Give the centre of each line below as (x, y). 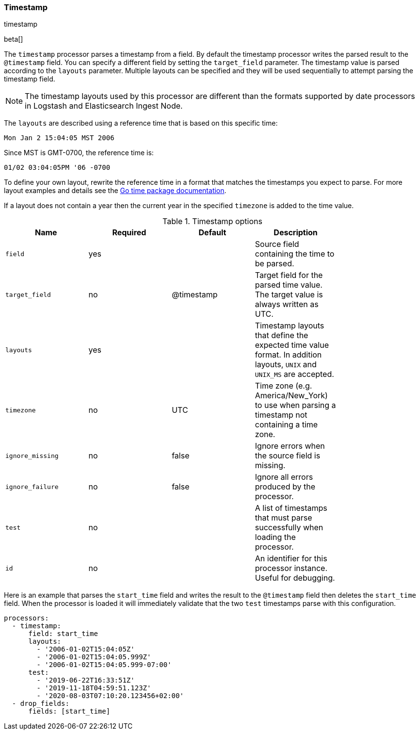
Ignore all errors (284, 477)
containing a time (286, 425)
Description (296, 233)
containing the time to (295, 254)
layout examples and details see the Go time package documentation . (115, 191)
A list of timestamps (291, 508)
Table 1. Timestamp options (212, 221)
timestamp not (281, 415)
